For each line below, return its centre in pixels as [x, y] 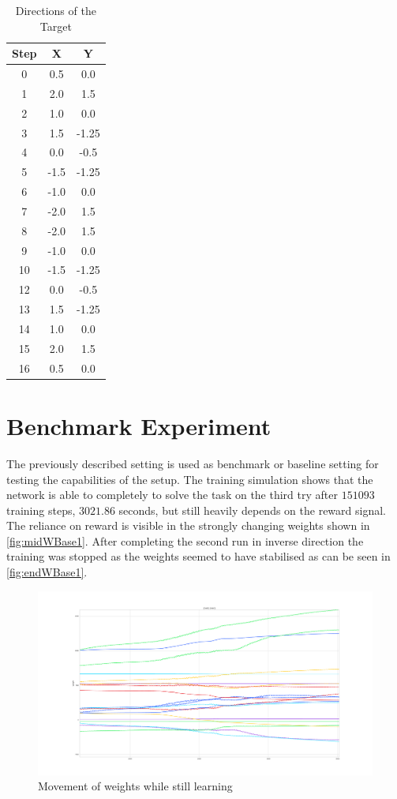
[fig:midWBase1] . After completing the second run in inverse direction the [185, 540]
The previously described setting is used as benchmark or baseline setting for [193, 463]
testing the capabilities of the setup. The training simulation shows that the [190, 479]
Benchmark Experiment [139, 425]
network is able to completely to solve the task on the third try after [172, 495]
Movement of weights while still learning [135, 786]
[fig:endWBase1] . [47, 572]
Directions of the [56, 10]
